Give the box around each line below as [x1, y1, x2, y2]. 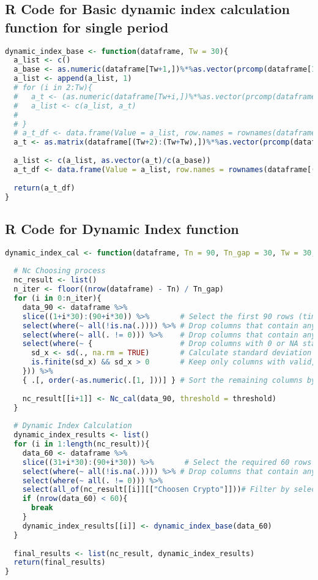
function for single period [5, 17, 169, 36]
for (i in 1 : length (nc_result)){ [13, 440, 150, 449]
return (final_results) [13, 558, 106, 567]
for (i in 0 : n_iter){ [13, 294, 102, 303]
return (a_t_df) [13, 183, 75, 192]
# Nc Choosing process [13, 266, 106, 276]
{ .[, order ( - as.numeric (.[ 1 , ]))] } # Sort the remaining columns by [22, 375, 316, 385]
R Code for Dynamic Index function [5, 219, 239, 238]
